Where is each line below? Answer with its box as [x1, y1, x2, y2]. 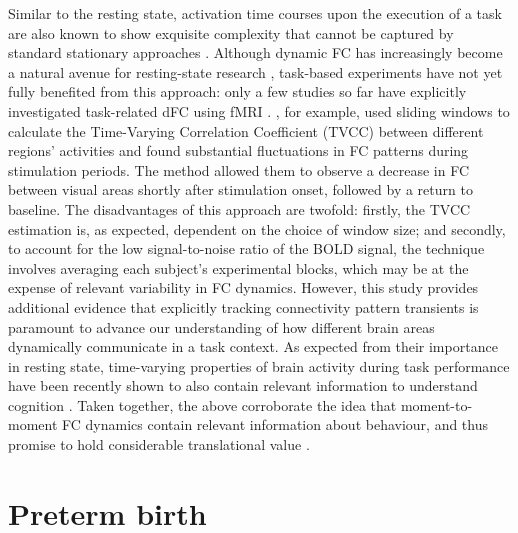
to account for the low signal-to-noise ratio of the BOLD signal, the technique [8, 238, 485, 259]
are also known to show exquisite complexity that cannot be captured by [8, 22, 454, 43]
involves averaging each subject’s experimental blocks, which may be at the [8, 257, 469, 278]
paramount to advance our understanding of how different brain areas [8, 316, 435, 337]
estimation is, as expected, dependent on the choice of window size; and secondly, [8, 218, 506, 239]
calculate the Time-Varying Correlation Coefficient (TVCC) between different [8, 120, 484, 141]
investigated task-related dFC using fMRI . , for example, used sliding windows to [8, 100, 510, 121]
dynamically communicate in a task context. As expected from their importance [8, 336, 498, 357]
